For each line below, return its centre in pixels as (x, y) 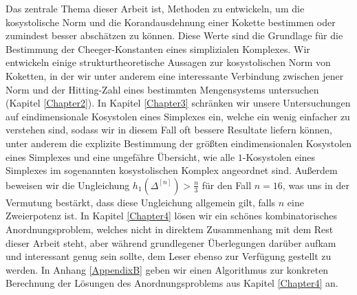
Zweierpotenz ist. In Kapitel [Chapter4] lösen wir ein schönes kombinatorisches (172, 216)
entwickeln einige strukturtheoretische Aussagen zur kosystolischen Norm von (168, 62)
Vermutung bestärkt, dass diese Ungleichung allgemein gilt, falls (141, 202)
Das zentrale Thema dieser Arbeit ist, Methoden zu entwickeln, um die (155, 8)
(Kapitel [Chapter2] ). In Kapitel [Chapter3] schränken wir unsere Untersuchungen (178, 103)
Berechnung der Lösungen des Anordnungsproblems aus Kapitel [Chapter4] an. (172, 283)
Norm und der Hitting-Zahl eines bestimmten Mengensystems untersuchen (162, 89)
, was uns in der (316, 185)
